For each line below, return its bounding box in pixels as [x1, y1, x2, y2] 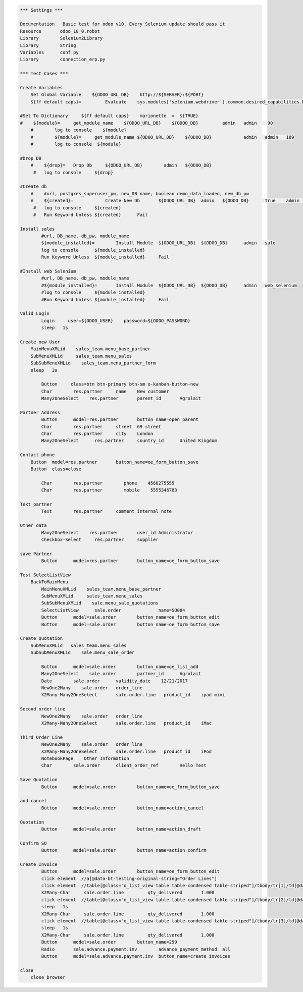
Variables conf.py [20, 49, 79, 55]
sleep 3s [30, 367, 58, 373]
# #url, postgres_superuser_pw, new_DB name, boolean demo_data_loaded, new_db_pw [30, 191, 249, 196]
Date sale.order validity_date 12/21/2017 [41, 678, 188, 684]
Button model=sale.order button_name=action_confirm [41, 848, 207, 853]
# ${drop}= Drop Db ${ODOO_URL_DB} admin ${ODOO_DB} [30, 162, 212, 169]
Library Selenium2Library [20, 35, 103, 41]
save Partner [20, 550, 53, 557]
